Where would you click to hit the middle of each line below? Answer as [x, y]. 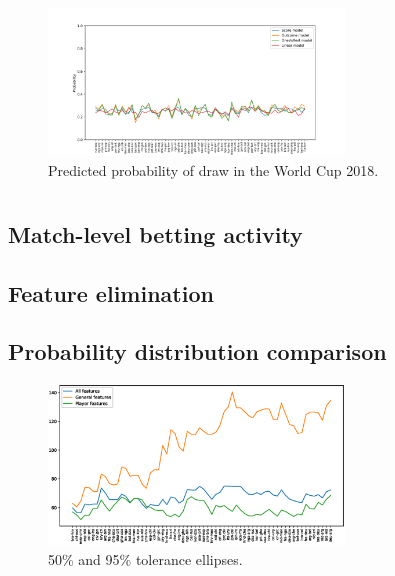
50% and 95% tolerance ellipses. [145, 558]
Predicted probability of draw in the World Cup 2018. [213, 169]
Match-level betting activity [155, 233]
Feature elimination [111, 292]
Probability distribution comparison [197, 351]
